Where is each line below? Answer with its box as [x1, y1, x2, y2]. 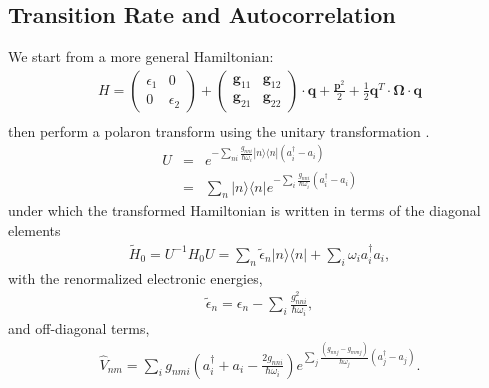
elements [8, 219, 61, 240]
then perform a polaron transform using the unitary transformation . [8, 120, 430, 141]
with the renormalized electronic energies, [8, 267, 263, 288]
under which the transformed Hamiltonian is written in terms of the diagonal [8, 200, 481, 221]
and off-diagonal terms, [8, 317, 150, 338]
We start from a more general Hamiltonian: [8, 46, 274, 67]
